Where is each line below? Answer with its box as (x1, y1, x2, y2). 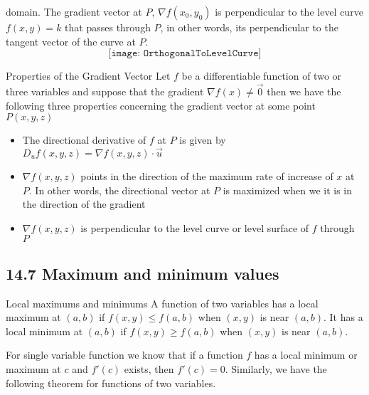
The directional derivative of (22, 132, 146, 147)
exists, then (124, 361, 174, 376)
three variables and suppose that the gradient (6, 84, 204, 98)
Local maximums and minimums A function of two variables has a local (6, 295, 319, 310)
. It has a (323, 310, 363, 325)
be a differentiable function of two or (181, 68, 342, 83)
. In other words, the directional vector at (28, 182, 210, 197)
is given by (179, 132, 226, 147)
